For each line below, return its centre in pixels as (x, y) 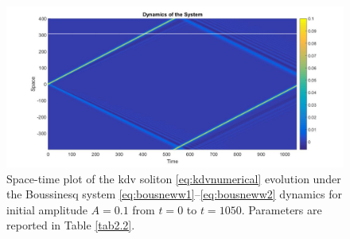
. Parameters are (282, 209)
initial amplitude (47, 209)
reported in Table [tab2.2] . (71, 225)
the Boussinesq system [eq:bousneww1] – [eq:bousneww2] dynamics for (175, 194)
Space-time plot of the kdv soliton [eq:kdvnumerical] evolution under (174, 178)
